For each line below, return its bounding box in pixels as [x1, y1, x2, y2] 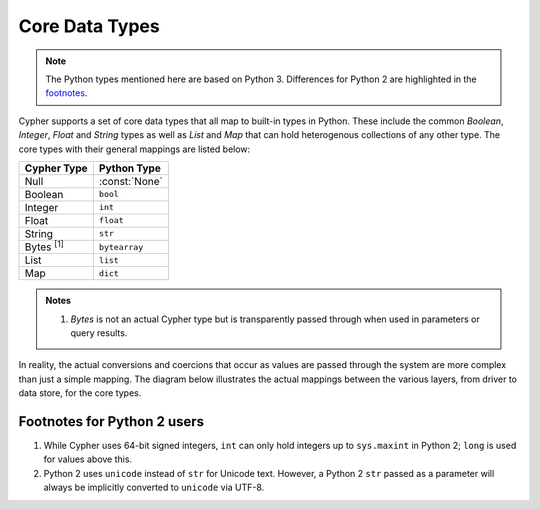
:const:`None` [98, 174, 164, 188]
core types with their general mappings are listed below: [18, 143, 251, 155]
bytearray [98, 241, 144, 252]
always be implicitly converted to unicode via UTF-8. [43, 481, 265, 494]
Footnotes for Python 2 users [18, 413, 205, 430]
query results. [70, 327, 128, 339]
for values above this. [43, 453, 133, 465]
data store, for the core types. [18, 387, 142, 399]
